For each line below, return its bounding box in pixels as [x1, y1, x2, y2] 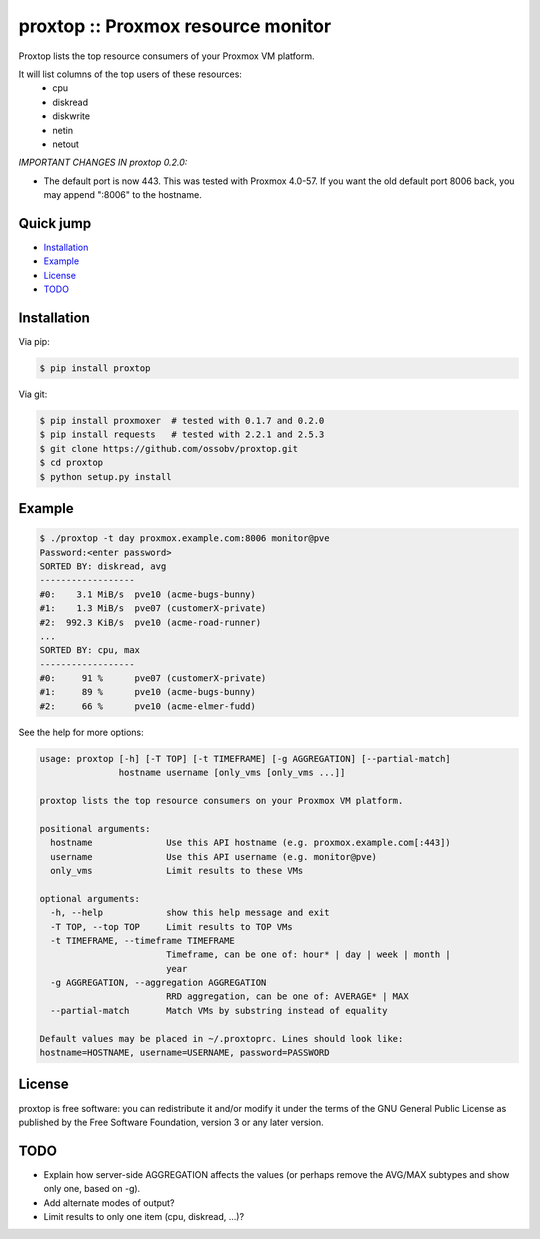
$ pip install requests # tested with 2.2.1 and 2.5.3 [39, 429, 325, 440]
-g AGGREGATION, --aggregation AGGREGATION [50, 977, 267, 989]
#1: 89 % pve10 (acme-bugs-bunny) [39, 686, 257, 698]
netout [52, 138, 80, 150]
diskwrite [52, 110, 90, 122]
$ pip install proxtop [39, 363, 151, 374]
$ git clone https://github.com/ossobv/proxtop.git [39, 443, 299, 454]
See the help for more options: [18, 726, 144, 738]
